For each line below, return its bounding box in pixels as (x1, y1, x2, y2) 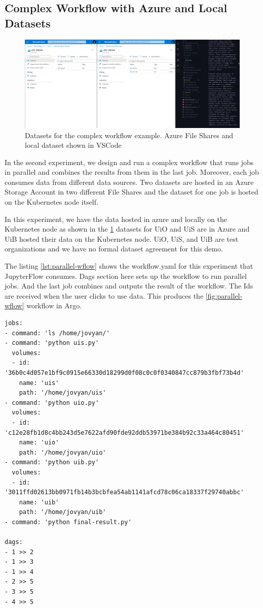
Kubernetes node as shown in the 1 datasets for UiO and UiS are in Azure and (5, 223, 250, 234)
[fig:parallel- (205, 290, 243, 301)
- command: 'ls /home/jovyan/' (5, 329, 110, 337)
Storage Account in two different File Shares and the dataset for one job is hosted (5, 186, 258, 197)
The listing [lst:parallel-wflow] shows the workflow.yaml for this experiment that (5, 261, 253, 271)
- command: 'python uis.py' (5, 339, 99, 347)
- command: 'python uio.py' (5, 399, 99, 406)
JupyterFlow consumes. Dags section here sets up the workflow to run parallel (5, 270, 247, 281)
